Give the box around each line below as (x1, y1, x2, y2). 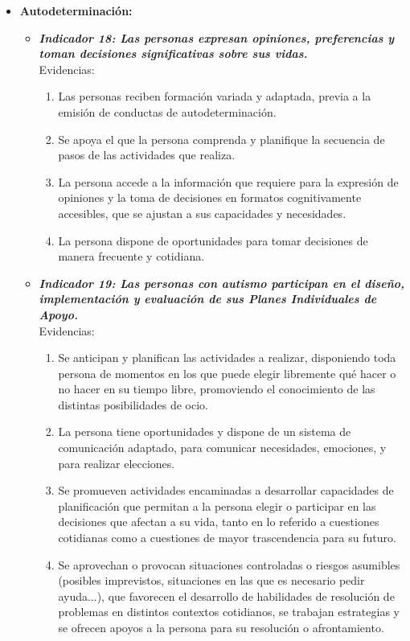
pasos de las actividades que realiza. (58, 146, 236, 163)
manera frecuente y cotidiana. (58, 248, 205, 265)
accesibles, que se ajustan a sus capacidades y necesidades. (58, 204, 346, 221)
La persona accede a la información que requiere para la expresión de (58, 173, 399, 190)
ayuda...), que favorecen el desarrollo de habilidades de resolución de (58, 587, 395, 604)
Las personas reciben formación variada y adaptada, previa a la (58, 88, 371, 105)
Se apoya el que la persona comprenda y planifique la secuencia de (58, 130, 385, 147)
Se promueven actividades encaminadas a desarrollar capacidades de (58, 482, 394, 499)
